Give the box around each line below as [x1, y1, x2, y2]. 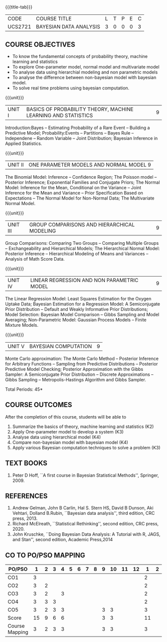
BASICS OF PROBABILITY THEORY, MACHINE [26, 106, 134, 113]
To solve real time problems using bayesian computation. [12, 85, 130, 91]
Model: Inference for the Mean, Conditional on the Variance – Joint [5, 185, 142, 190]
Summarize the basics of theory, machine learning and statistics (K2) [12, 424, 154, 429]
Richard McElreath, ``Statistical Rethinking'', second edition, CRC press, [12, 521, 159, 527]
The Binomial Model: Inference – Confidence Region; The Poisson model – [5, 174, 157, 180]
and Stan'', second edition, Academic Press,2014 [12, 537, 113, 543]
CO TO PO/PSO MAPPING [5, 551, 85, 560]
